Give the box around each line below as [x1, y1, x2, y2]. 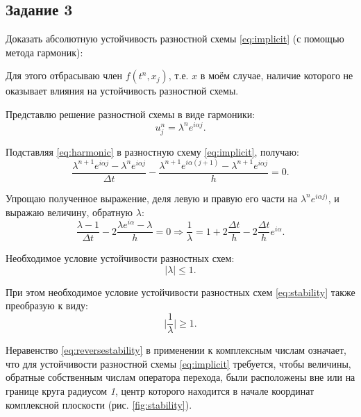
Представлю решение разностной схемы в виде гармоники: [6, 106, 255, 121]
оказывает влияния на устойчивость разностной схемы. [6, 83, 239, 98]
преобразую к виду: [6, 298, 88, 313]
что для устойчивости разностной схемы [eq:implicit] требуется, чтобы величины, [6, 356, 351, 370]
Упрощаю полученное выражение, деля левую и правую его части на [6, 190, 298, 205]
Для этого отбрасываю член [6, 68, 123, 83]
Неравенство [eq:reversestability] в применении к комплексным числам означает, [6, 343, 346, 357]
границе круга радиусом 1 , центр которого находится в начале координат [6, 383, 314, 398]
